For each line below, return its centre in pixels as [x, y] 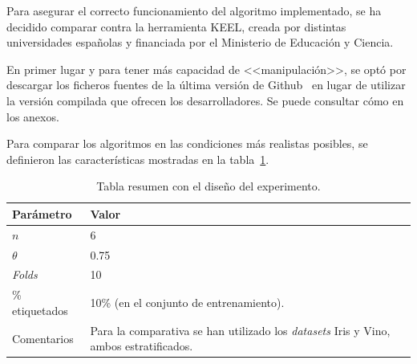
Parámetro [42, 213]
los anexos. [33, 116]
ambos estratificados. [142, 346]
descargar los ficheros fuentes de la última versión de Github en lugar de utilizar [206, 85]
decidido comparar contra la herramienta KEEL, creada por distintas [176, 26]
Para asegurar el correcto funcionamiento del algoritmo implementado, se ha [194, 10]
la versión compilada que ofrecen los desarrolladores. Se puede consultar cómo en [205, 100]
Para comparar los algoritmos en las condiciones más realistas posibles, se [187, 143]
